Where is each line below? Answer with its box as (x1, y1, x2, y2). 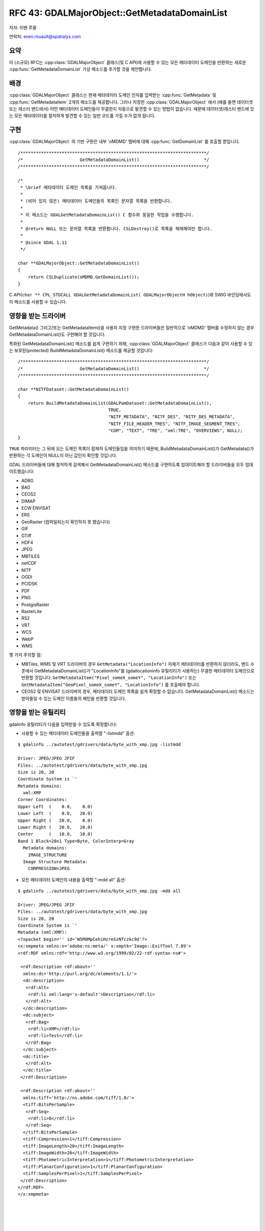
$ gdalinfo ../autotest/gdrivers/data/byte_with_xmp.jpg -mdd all (18, 888, 181, 894)
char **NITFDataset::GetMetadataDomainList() (18, 387, 130, 392)
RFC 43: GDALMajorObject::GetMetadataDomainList (9, 7, 228, 18)
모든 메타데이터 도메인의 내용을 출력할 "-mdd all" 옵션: (21, 876, 126, 882)
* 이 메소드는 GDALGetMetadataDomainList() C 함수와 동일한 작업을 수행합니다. (20, 212, 194, 218)
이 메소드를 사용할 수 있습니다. (9, 298, 67, 305)
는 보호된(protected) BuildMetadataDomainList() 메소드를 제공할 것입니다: (9, 347, 154, 353)
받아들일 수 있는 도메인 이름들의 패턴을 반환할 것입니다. (21, 695, 126, 701)
